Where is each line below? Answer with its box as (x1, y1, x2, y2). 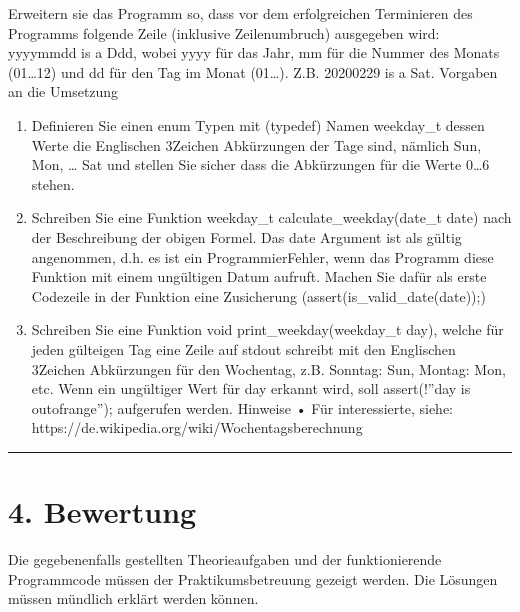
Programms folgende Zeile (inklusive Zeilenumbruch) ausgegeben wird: (8, 22, 440, 43)
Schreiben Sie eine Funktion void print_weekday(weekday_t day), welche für (31, 319, 504, 340)
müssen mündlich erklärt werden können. (8, 588, 259, 609)
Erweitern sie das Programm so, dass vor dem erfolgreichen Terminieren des (8, 3, 473, 23)
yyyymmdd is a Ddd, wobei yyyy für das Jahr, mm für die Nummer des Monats (8, 42, 500, 63)
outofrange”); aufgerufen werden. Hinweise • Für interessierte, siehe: (31, 397, 454, 418)
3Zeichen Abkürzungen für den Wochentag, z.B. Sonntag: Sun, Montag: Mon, (31, 358, 506, 379)
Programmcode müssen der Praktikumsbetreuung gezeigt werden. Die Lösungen (8, 568, 498, 589)
